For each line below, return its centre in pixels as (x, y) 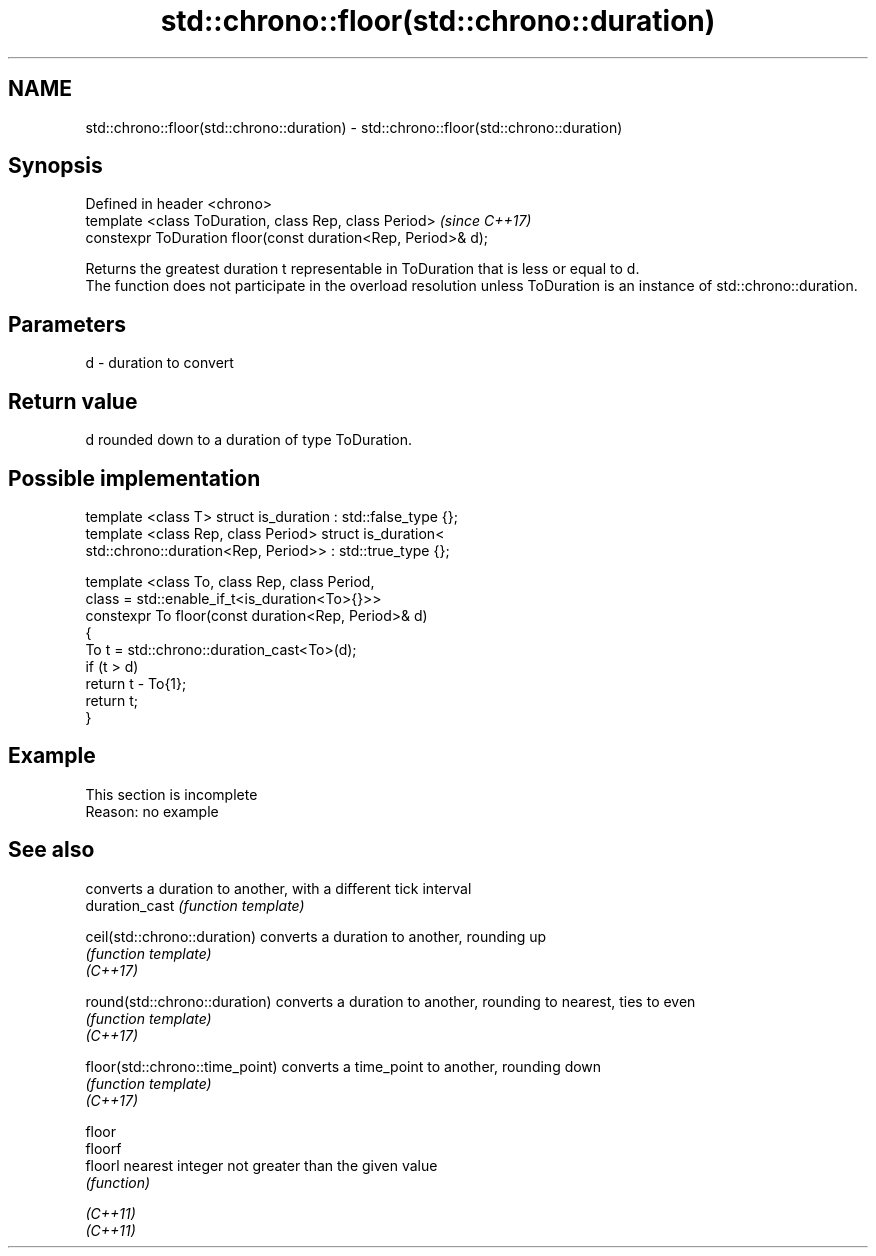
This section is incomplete (171, 794)
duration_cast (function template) (195, 905)
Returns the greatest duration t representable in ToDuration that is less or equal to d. (362, 269)
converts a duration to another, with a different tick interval (278, 888)
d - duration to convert (159, 363)
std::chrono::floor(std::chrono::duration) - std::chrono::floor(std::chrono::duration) (354, 127)
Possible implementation (134, 478)
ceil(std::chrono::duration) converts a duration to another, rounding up (316, 936)
